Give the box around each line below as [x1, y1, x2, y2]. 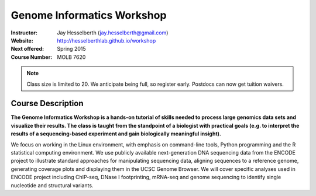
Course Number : [11, 53, 53, 61]
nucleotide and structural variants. [11, 181, 94, 189]
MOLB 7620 [57, 53, 86, 61]
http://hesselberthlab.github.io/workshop [57, 37, 156, 44]
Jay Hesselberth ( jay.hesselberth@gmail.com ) [57, 29, 169, 36]
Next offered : [11, 45, 44, 52]
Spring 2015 [57, 45, 86, 52]
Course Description [11, 99, 84, 108]
